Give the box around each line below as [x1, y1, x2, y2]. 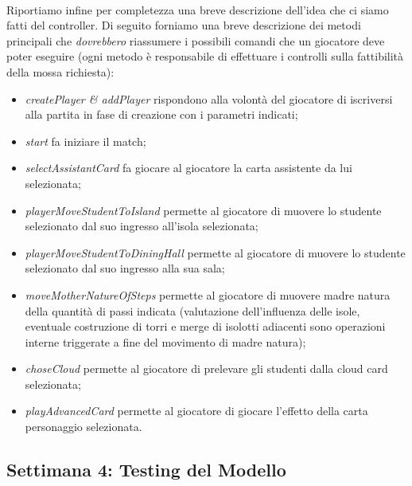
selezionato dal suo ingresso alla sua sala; [25, 260, 225, 276]
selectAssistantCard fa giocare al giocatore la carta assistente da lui [25, 159, 352, 176]
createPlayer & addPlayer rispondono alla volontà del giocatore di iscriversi [25, 90, 393, 107]
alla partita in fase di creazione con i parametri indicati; [25, 106, 298, 123]
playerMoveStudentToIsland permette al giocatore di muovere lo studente [25, 202, 382, 218]
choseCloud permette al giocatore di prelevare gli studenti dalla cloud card [25, 360, 388, 377]
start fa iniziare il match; [25, 132, 146, 149]
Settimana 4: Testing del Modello [6, 457, 286, 482]
